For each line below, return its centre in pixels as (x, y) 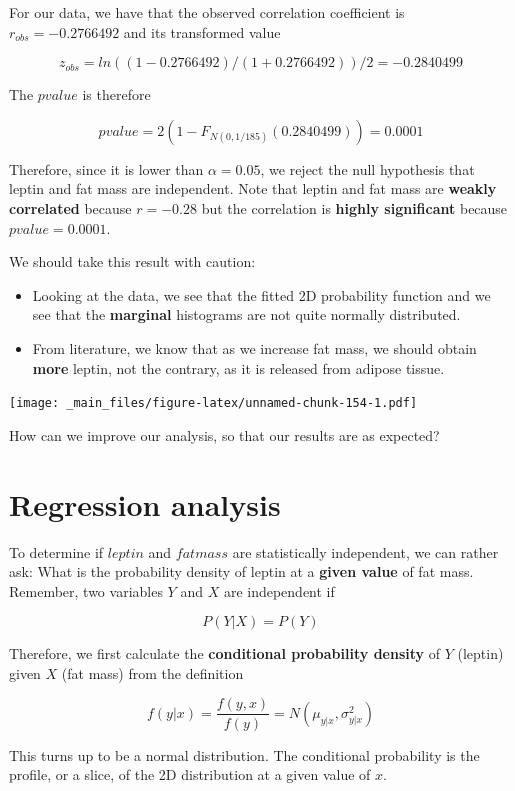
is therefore (116, 94)
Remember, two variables (86, 590)
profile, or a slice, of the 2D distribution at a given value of (190, 774)
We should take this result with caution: (132, 261)
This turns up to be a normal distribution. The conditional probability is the (244, 754)
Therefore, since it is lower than (106, 168)
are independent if (279, 590)
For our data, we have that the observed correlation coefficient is (207, 12)
